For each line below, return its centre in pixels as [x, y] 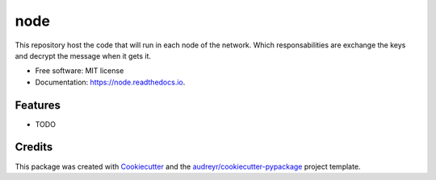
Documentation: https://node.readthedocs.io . [110, 82]
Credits [34, 147]
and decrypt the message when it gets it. [83, 55]
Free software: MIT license [80, 71]
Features [38, 105]
